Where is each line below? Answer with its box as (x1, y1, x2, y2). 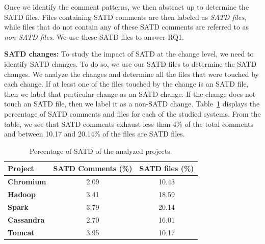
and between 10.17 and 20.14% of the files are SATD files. (4, 128, 185, 139)
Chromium (8, 176, 46, 187)
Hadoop (8, 189, 36, 199)
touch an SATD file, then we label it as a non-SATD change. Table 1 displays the (4, 98, 260, 109)
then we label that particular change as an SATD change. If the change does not (4, 88, 256, 99)
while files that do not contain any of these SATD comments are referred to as (4, 21, 249, 32)
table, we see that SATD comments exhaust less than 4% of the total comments (4, 118, 254, 129)
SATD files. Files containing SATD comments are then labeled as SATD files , (4, 11, 246, 22)
